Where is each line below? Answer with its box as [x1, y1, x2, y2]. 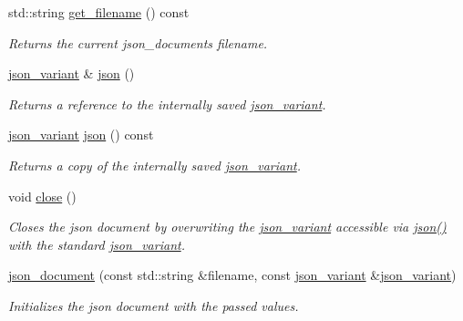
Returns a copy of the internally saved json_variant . [8, 155, 302, 174]
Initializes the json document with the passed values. [8, 295, 299, 315]
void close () [8, 186, 77, 205]
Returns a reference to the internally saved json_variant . [8, 94, 326, 113]
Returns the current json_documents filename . [8, 33, 268, 52]
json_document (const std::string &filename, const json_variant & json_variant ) [8, 265, 457, 285]
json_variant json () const [8, 125, 154, 144]
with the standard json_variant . [8, 234, 185, 254]
